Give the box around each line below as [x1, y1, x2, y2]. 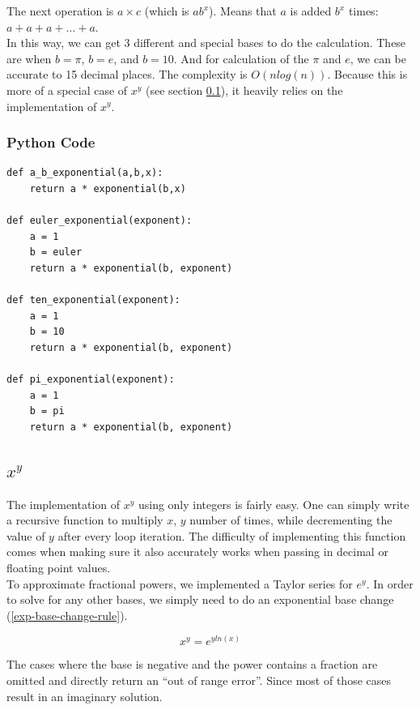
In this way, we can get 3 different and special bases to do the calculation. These [6, 34, 406, 51]
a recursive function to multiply [6, 511, 163, 528]
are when [6, 49, 52, 66]
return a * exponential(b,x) [29, 182, 186, 195]
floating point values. [6, 559, 111, 576]
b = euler [29, 246, 83, 259]
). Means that [209, 2, 277, 19]
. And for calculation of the [173, 49, 309, 66]
